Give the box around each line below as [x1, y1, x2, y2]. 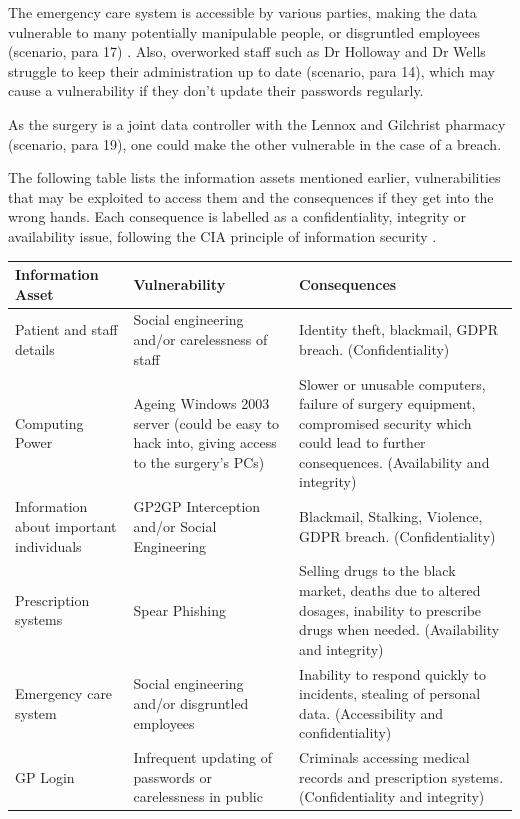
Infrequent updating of [133, 747, 272, 768]
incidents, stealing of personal [299, 683, 481, 704]
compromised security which [299, 412, 472, 433]
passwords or [133, 766, 212, 787]
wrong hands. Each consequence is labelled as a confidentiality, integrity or [8, 206, 466, 227]
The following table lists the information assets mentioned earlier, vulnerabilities [8, 167, 501, 188]
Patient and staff [15, 319, 118, 340]
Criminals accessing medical [299, 747, 470, 768]
